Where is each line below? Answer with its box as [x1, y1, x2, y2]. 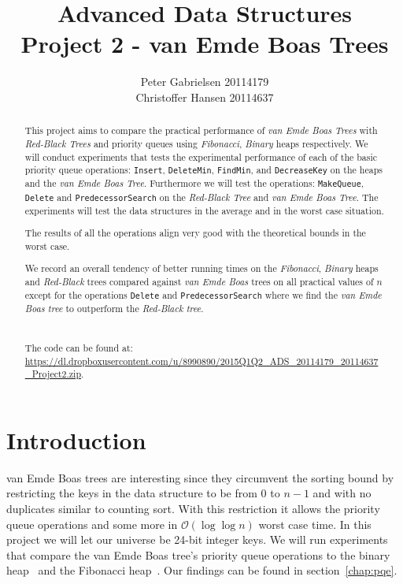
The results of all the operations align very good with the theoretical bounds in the [24, 226, 366, 240]
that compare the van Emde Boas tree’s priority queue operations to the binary [6, 546, 390, 563]
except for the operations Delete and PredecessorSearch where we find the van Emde [24, 288, 382, 301]
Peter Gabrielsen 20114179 [140, 73, 269, 90]
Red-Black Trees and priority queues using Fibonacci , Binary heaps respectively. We [24, 136, 368, 150]
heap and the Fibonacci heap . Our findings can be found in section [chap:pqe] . [6, 562, 397, 578]
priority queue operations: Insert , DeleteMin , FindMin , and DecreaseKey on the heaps [24, 163, 383, 177]
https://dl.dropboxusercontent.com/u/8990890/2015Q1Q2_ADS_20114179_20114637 [24, 354, 379, 367]
